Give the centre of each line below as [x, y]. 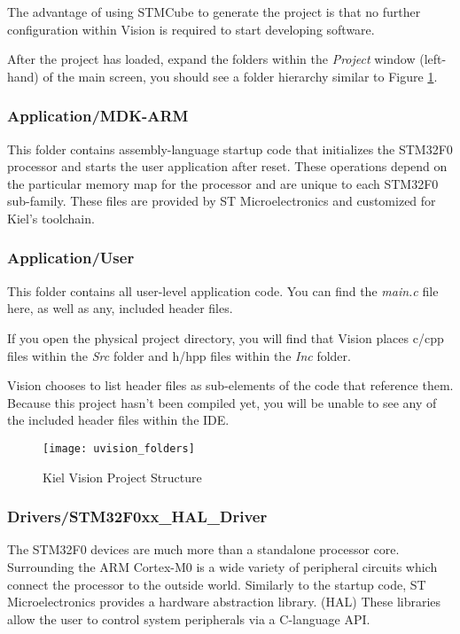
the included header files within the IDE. [118, 420]
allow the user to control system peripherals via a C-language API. [189, 618]
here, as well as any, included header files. [120, 308]
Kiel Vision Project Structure [122, 477]
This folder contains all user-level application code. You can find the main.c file [223, 290]
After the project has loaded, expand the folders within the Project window [211, 59]
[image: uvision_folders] [119, 448]
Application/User [71, 258]
